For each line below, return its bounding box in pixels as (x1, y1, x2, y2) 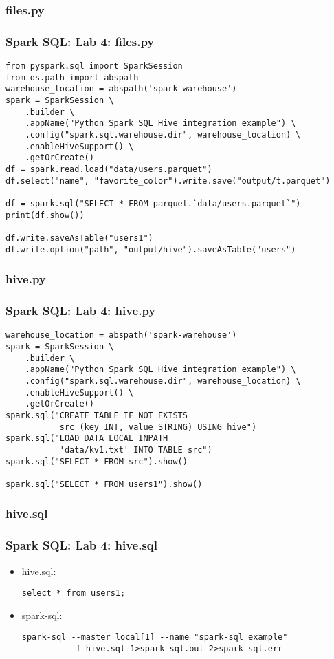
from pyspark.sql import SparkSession (5, 61, 183, 72)
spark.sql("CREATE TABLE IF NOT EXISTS (5, 410, 188, 420)
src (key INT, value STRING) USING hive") (59, 422, 257, 432)
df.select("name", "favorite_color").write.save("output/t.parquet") (5, 175, 331, 186)
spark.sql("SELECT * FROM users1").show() (5, 479, 203, 489)
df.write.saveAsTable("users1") (5, 233, 153, 243)
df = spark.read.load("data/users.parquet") (5, 164, 212, 174)
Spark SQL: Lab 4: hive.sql (5, 537, 157, 554)
